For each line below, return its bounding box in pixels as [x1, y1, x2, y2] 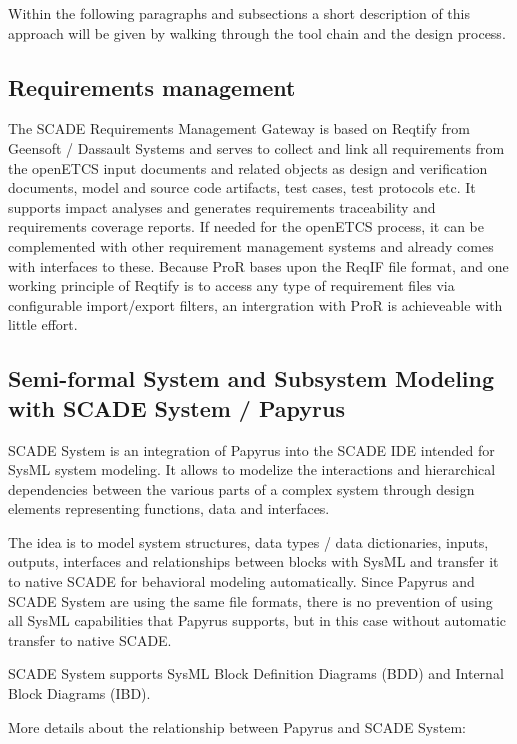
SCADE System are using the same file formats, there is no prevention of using [8, 590, 493, 611]
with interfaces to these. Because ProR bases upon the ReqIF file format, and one [8, 255, 509, 276]
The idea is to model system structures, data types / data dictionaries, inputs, [8, 531, 489, 552]
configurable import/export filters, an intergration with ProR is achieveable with [8, 294, 503, 315]
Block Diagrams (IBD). [8, 683, 151, 704]
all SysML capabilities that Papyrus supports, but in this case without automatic [8, 610, 507, 631]
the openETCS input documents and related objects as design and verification [8, 157, 488, 178]
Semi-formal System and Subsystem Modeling [8, 363, 495, 394]
